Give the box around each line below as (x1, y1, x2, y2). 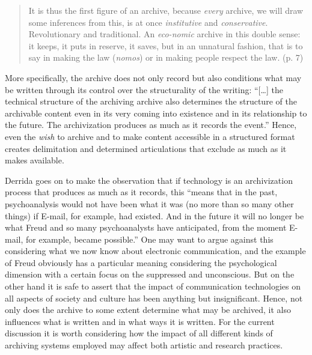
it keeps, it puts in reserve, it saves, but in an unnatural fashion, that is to (28, 39, 303, 52)
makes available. (5, 154, 64, 166)
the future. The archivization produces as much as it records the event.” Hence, (5, 118, 297, 131)
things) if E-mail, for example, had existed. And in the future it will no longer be (5, 209, 304, 222)
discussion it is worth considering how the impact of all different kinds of (5, 327, 273, 339)
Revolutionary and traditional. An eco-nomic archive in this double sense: (28, 28, 301, 40)
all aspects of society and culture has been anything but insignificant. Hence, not (5, 291, 303, 304)
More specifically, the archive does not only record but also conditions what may (5, 71, 302, 83)
